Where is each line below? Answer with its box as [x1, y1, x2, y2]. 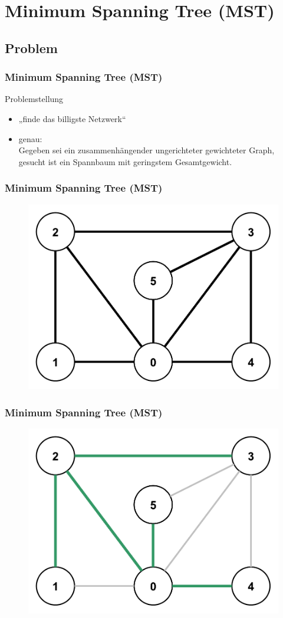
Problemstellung [5, 93, 64, 105]
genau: [18, 132, 42, 144]
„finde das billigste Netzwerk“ [18, 112, 126, 124]
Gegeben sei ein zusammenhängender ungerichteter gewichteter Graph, [18, 144, 275, 156]
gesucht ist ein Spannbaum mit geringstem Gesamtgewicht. [18, 155, 232, 167]
